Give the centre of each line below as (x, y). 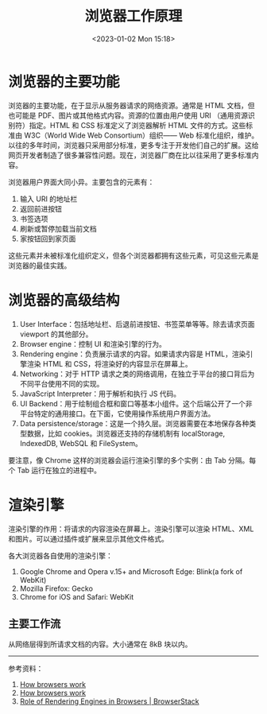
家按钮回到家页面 (48, 239)
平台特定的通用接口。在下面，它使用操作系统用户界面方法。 (117, 413)
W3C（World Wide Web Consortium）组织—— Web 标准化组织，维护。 (141, 135)
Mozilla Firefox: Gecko (56, 588)
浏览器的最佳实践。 (40, 265)
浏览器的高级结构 (64, 300)
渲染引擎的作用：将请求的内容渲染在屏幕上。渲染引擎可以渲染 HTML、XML (131, 529)
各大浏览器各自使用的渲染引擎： (60, 555)
